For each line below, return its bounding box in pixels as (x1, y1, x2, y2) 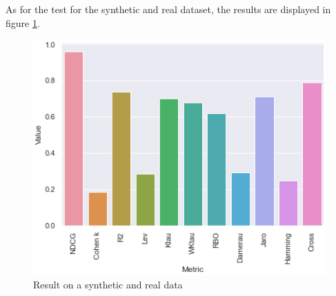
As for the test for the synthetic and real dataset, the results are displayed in (6, 2, 331, 16)
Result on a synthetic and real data (33, 277, 183, 292)
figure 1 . (6, 15, 40, 30)
